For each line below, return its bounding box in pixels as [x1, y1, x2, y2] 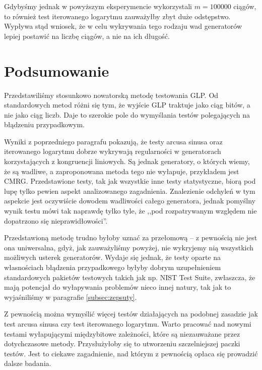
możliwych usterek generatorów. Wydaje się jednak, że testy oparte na [4, 252, 221, 262]
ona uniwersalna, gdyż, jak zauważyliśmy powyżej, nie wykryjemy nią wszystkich [4, 242, 254, 252]
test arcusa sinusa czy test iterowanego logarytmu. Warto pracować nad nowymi [4, 318, 251, 329]
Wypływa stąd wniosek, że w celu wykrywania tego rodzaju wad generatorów [4, 21, 242, 31]
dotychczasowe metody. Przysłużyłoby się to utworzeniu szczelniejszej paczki [4, 338, 240, 349]
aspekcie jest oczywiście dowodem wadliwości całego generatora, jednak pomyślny [4, 195, 255, 206]
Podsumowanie [4, 60, 109, 81]
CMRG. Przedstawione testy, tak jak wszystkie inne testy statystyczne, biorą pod [4, 176, 256, 186]
